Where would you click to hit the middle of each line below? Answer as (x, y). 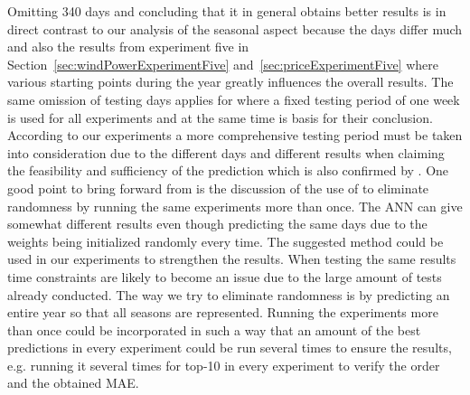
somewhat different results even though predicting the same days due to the (217, 224)
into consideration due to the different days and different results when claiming (226, 152)
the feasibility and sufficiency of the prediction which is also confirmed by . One (228, 170)
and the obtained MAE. (73, 383)
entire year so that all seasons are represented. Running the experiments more (223, 312)
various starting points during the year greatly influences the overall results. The (230, 82)
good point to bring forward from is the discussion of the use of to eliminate (218, 188)
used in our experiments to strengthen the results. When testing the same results (232, 259)
